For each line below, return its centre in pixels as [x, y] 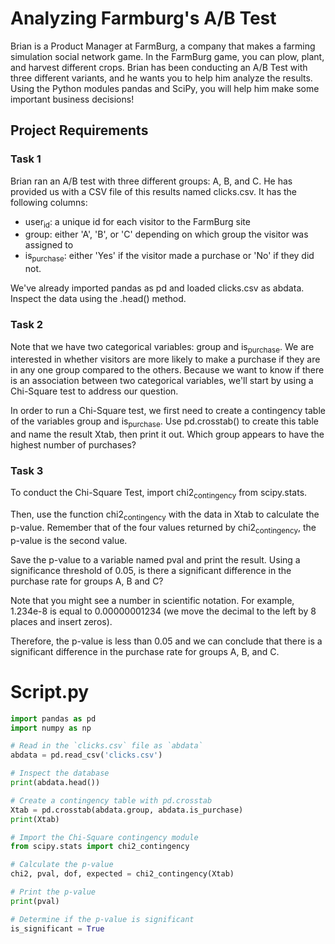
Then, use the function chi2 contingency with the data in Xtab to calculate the [165, 515]
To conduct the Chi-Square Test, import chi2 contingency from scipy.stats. [159, 494]
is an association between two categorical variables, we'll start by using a [162, 381]
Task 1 [26, 159]
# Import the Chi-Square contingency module [104, 837]
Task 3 [27, 471]
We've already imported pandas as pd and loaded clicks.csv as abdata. [157, 288]
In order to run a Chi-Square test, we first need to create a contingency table [168, 411]
